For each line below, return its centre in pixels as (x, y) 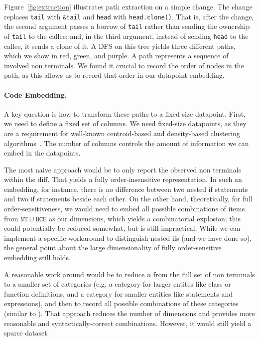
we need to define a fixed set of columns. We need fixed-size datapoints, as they (125, 123)
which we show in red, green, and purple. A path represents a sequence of (116, 56)
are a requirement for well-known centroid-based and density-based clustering (122, 133)
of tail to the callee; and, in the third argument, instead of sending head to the (126, 36)
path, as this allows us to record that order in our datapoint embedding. (114, 75)
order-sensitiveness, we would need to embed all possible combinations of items (125, 209)
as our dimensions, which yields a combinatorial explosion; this (145, 218)
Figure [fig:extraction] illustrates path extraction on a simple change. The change (128, 6)
